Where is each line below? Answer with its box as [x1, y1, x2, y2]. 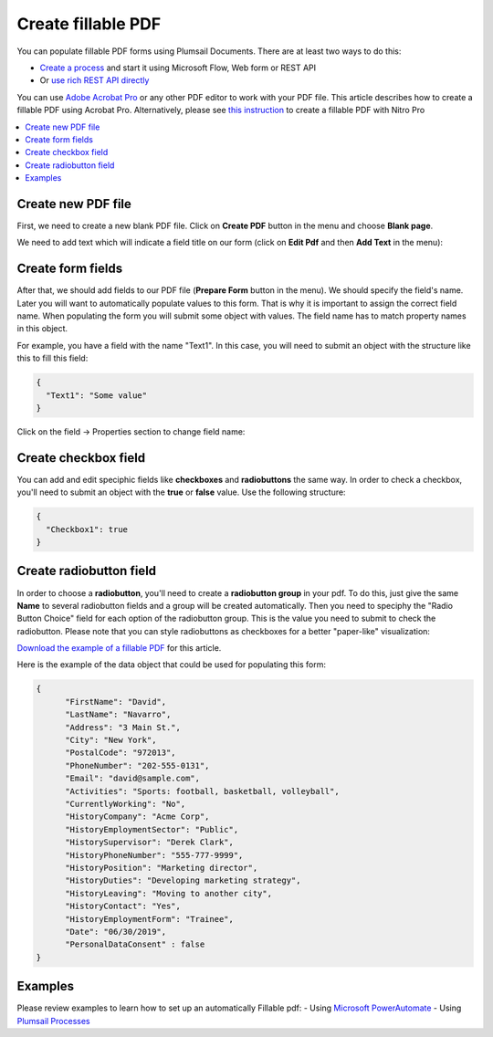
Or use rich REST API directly [39, 75, 150, 86]
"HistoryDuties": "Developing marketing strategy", [65, 875, 301, 885]
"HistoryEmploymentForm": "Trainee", [65, 914, 235, 924]
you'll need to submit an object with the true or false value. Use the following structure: [16, 487, 346, 498]
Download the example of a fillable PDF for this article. [16, 643, 222, 654]
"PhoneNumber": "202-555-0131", [65, 760, 210, 770]
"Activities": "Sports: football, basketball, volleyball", [65, 786, 340, 796]
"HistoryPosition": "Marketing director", [65, 863, 258, 873]
